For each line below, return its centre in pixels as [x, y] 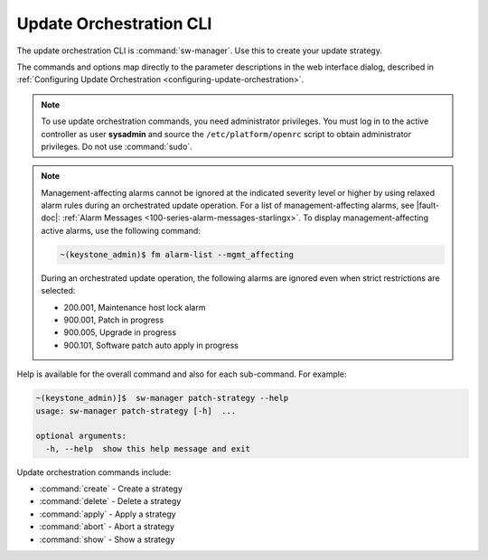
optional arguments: [81, 436]
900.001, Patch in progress [114, 320]
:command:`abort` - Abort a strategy [107, 527]
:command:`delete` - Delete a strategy [110, 501]
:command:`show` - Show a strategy [107, 539]
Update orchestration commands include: [94, 472]
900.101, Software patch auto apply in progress [151, 345]
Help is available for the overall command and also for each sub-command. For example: [182, 374]
